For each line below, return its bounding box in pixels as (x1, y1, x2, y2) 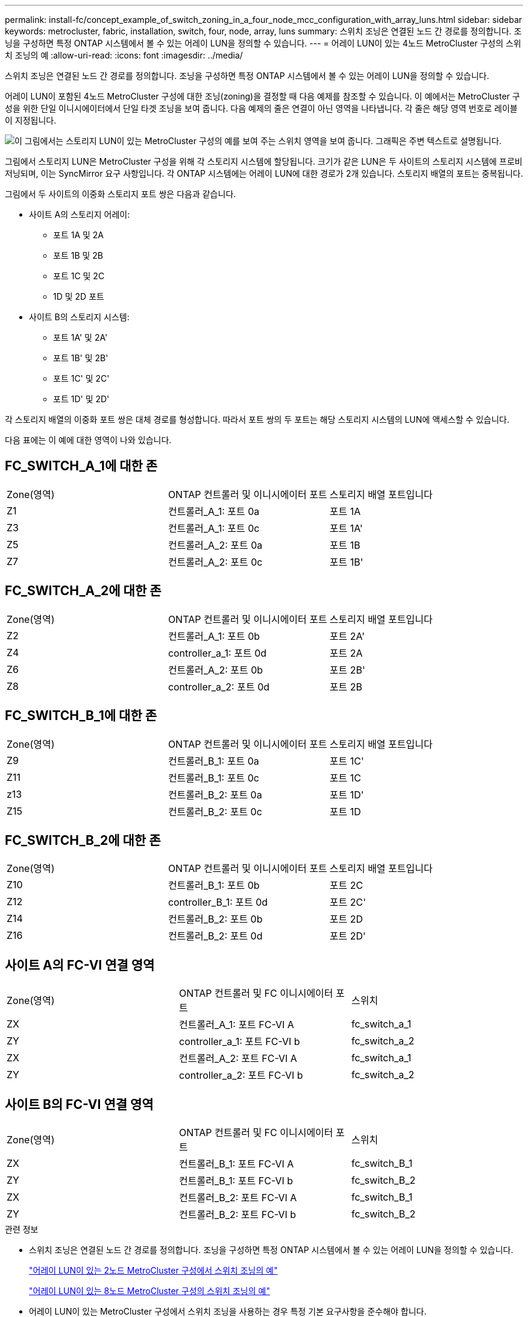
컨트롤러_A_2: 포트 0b (168, 663, 263, 676)
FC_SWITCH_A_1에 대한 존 (5, 458, 158, 474)
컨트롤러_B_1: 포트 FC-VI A (178, 1158, 294, 1170)
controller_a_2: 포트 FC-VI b (178, 1069, 303, 1082)
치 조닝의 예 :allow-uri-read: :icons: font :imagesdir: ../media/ (5, 50, 243, 60)
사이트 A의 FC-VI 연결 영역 (5, 957, 155, 973)
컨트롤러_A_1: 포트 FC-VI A (178, 1019, 294, 1031)
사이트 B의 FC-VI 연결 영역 (5, 1096, 154, 1112)
